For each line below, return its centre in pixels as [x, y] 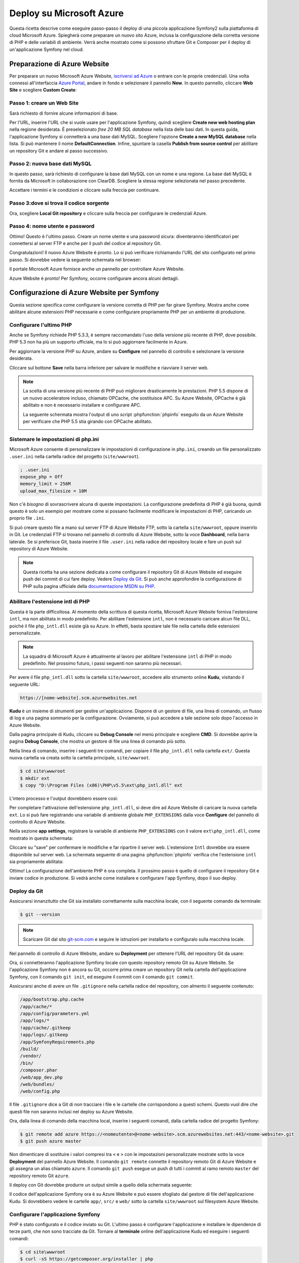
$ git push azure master [51, 1141]
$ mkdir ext [35, 778]
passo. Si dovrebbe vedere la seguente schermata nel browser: [75, 260]
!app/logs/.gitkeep [44, 1035]
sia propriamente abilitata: [36, 862]
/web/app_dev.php [41, 1077]
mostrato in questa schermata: [41, 838]
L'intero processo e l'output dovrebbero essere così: [64, 798]
